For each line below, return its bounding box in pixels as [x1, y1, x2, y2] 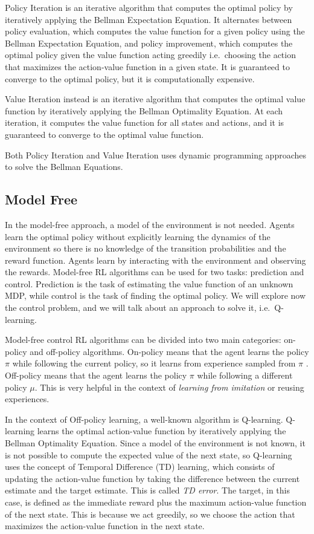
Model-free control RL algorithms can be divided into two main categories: [5, 333, 281, 346]
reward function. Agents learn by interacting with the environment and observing [5, 253, 306, 266]
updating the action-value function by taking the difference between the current [5, 472, 300, 484]
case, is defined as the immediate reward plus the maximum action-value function [5, 495, 307, 508]
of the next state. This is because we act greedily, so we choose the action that [5, 507, 295, 520]
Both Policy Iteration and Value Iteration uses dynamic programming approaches [5, 148, 306, 161]
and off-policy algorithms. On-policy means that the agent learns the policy [30, 345, 309, 357]
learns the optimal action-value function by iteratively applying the [37, 425, 286, 437]
